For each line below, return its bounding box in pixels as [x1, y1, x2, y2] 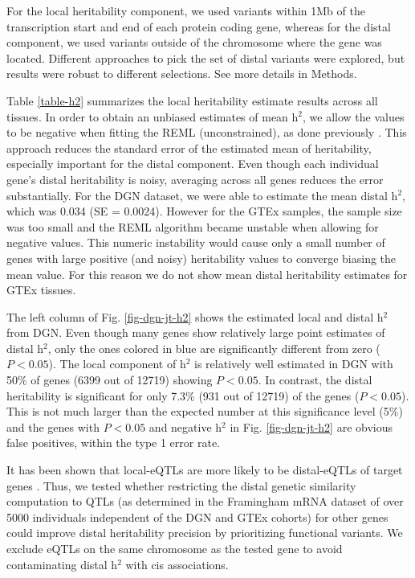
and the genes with [6, 418, 100, 435]
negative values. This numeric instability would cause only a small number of [6, 234, 385, 251]
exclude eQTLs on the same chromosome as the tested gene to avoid [6, 540, 343, 556]
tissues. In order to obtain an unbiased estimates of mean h [6, 108, 299, 125]
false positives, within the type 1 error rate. [6, 434, 220, 451]
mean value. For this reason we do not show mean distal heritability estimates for [6, 265, 408, 282]
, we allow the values [303, 108, 405, 125]
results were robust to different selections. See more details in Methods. [6, 65, 357, 82]
